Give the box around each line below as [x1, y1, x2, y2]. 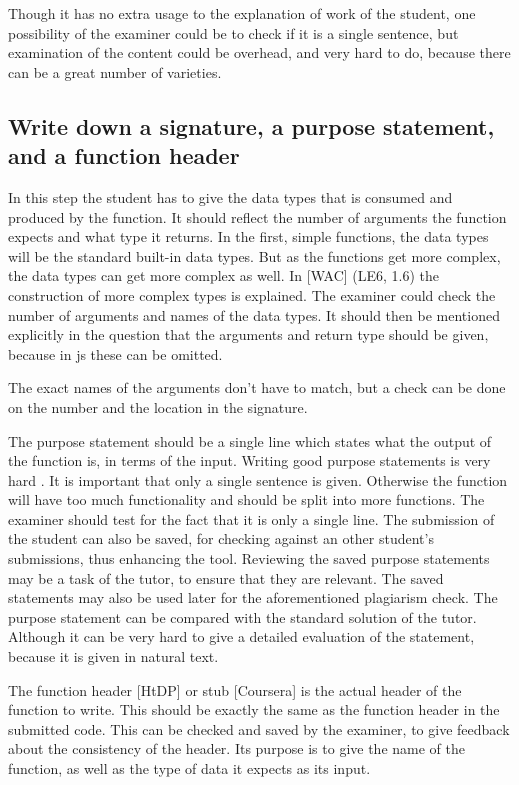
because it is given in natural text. [8, 646, 219, 667]
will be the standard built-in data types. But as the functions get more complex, [8, 245, 501, 266]
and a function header [8, 140, 240, 171]
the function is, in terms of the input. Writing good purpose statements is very [8, 450, 491, 471]
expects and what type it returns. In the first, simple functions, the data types [8, 226, 489, 247]
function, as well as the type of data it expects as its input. [8, 758, 371, 778]
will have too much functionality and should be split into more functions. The [8, 489, 485, 510]
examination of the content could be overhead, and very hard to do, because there [8, 42, 511, 63]
